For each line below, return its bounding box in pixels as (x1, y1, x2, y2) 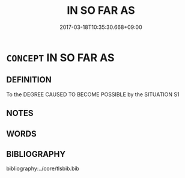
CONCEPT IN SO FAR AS (6, 51, 115, 64)
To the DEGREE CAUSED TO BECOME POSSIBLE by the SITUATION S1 (6, 91, 180, 98)
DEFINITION (6, 75, 52, 85)
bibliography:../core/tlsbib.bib (6, 165, 80, 172)
